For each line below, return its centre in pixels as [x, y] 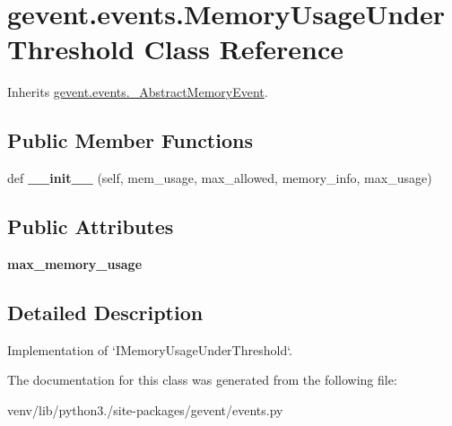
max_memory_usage [75, 263]
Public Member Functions [130, 140]
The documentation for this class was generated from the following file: [202, 380]
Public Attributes [91, 226]
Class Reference [244, 49]
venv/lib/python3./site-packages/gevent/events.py [145, 409]
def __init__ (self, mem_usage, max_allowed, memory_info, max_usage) [220, 178]
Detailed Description [105, 312]
